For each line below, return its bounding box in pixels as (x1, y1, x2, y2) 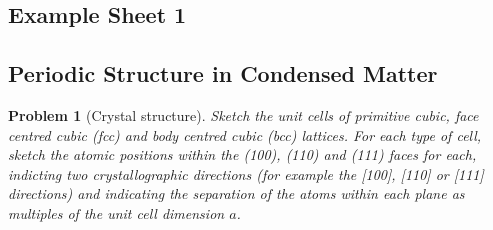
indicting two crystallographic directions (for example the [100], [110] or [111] (8, 163, 484, 184)
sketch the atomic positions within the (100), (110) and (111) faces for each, (8, 144, 477, 165)
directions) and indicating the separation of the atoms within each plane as (8, 183, 465, 204)
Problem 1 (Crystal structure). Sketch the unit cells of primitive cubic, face (8, 104, 479, 125)
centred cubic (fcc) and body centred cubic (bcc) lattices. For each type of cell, (8, 124, 482, 145)
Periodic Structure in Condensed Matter (8, 58, 438, 89)
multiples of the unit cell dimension (8, 202, 225, 223)
